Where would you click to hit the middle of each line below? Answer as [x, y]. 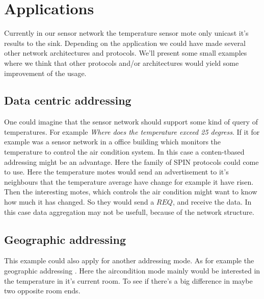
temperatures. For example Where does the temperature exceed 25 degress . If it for [132, 131]
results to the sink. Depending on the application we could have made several [125, 43]
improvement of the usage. [45, 73]
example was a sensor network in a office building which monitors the [113, 142]
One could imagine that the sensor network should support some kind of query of [131, 122]
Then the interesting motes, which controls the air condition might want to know [131, 192]
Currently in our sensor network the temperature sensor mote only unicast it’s [126, 33]
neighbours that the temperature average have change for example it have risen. [129, 181]
